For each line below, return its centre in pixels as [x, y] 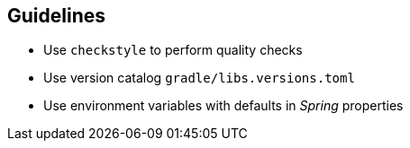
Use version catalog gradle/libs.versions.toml [199, 78]
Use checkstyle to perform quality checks [173, 50]
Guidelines [56, 16]
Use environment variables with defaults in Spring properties [223, 106]
